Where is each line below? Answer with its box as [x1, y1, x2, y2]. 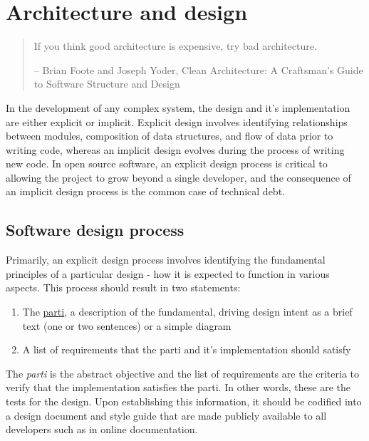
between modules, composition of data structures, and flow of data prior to [6, 128, 333, 143]
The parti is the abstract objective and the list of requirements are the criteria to [6, 365, 360, 380]
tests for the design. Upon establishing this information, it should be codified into [6, 394, 362, 409]
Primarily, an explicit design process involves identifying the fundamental [6, 252, 326, 267]
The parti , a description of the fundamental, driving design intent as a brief [22, 304, 353, 319]
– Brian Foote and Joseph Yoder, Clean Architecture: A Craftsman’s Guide [33, 62, 363, 77]
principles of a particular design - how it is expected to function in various [6, 266, 330, 281]
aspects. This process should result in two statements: [6, 280, 241, 295]
